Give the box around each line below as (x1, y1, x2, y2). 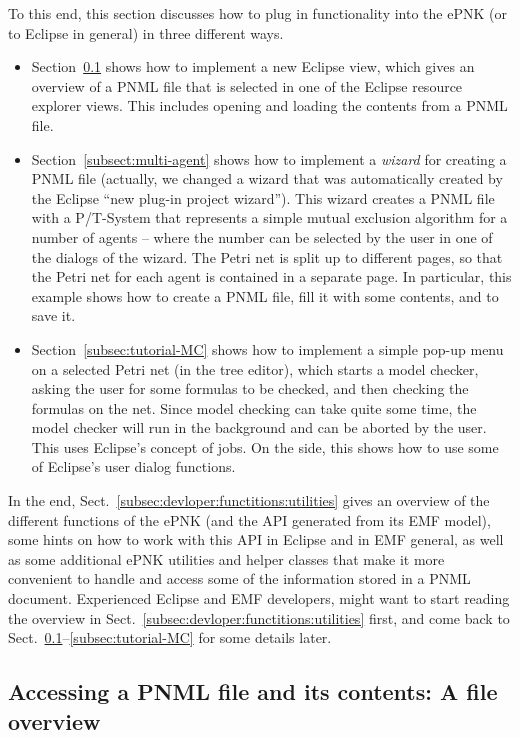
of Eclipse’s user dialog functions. (31, 456, 236, 477)
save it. (31, 305, 76, 326)
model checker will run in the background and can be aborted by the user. (31, 417, 487, 438)
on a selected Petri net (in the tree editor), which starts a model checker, (31, 358, 479, 379)
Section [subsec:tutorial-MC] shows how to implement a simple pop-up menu (31, 338, 504, 359)
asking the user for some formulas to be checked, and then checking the (31, 378, 469, 399)
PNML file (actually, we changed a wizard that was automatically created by (31, 168, 503, 189)
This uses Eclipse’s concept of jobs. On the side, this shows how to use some (31, 436, 499, 457)
